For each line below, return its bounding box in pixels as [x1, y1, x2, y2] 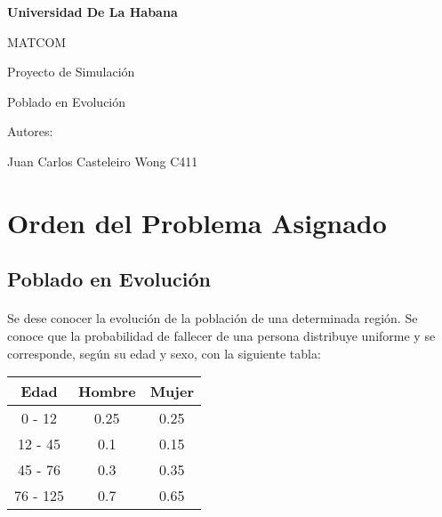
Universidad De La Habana [7, 3, 178, 20]
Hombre [77, 381, 136, 402]
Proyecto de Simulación [7, 62, 135, 81]
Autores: [7, 122, 53, 141]
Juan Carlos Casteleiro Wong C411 [7, 151, 198, 170]
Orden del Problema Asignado [7, 204, 387, 240]
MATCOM [7, 32, 67, 51]
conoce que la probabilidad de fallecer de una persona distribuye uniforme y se [7, 326, 436, 344]
